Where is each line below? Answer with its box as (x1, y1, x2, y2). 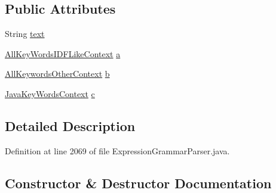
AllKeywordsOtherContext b (5, 67, 110, 80)
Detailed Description (5, 116, 136, 135)
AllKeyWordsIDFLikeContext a (5, 47, 121, 60)
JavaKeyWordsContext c (5, 87, 95, 99)
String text (5, 27, 45, 40)
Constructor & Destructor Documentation (5, 173, 272, 192)
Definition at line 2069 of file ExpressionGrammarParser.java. (5, 144, 230, 157)
